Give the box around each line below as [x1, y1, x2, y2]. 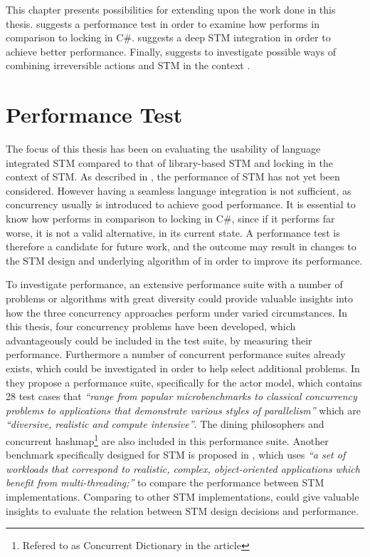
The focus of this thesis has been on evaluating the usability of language [6, 141, 321, 156]
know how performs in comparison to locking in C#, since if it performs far [6, 211, 335, 226]
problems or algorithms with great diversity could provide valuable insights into [6, 291, 353, 306]
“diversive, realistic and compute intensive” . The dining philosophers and [6, 417, 324, 431]
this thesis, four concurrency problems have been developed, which [6, 319, 296, 334]
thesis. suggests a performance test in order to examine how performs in [6, 16, 319, 31]
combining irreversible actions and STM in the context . [6, 58, 250, 73]
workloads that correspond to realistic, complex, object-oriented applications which [6, 461, 360, 476]
